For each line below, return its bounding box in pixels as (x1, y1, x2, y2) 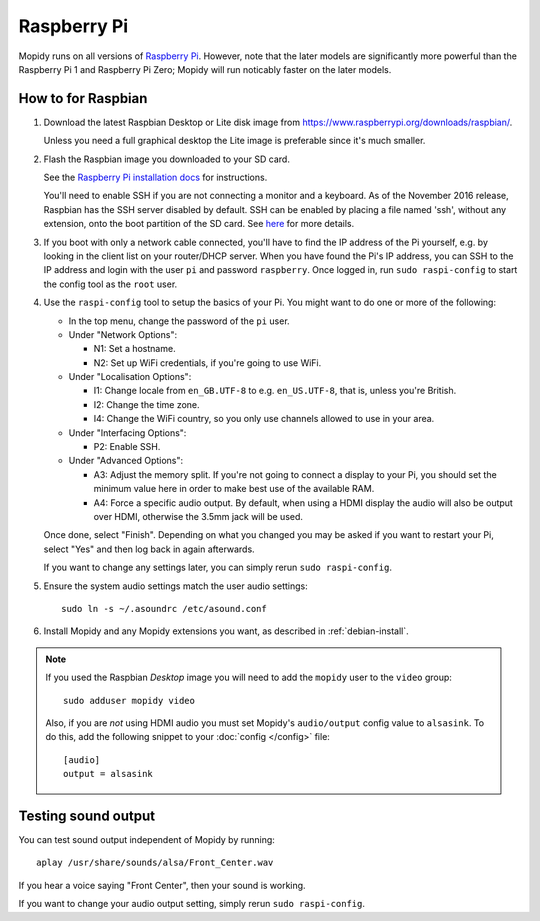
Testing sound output (18, 807, 155, 824)
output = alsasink (63, 768, 154, 780)
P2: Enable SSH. (93, 441, 161, 453)
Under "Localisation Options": (68, 371, 192, 383)
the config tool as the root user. (43, 278, 178, 290)
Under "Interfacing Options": (68, 426, 187, 439)
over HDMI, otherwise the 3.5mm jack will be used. (93, 511, 304, 522)
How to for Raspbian (18, 90, 148, 107)
